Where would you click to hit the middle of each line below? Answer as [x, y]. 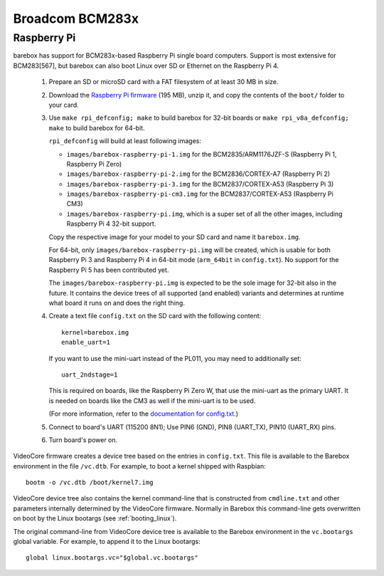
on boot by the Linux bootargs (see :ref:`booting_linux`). [95, 518]
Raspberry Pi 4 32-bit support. [111, 224]
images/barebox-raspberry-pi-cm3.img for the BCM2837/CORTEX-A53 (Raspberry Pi [200, 194]
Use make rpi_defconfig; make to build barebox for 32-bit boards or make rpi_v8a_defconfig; [199, 118]
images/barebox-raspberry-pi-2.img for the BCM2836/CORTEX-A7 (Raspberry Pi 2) [198, 174]
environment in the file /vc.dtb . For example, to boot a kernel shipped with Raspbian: [139, 466]
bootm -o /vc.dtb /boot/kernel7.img [90, 483]
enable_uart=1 [86, 342]
